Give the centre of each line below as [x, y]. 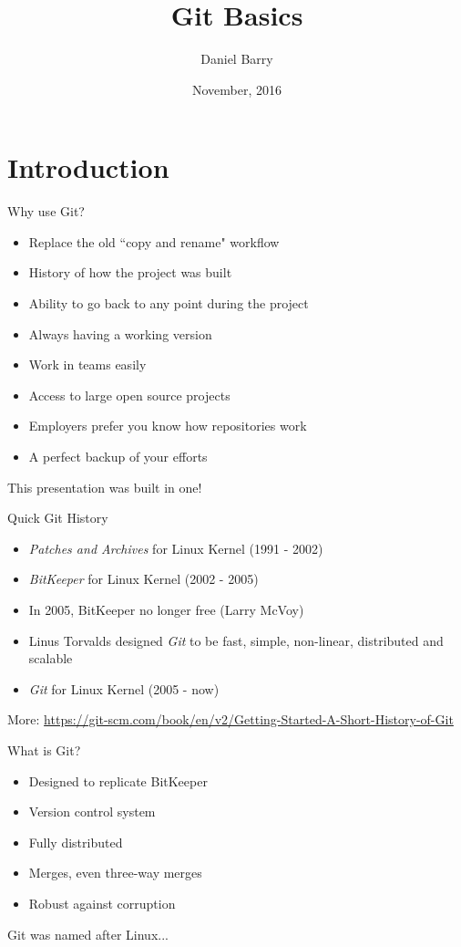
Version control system [92, 812]
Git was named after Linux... [88, 934]
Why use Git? [46, 211]
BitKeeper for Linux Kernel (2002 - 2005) [143, 579]
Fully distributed [76, 842]
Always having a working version [120, 333]
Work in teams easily [87, 364]
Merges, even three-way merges [115, 873]
